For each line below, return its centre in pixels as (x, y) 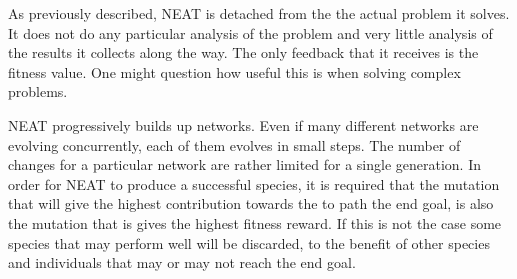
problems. (38, 91)
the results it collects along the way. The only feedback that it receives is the (243, 52)
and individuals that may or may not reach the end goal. (182, 262)
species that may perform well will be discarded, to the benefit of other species (249, 242)
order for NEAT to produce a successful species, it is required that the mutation (254, 183)
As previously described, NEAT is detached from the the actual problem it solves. (259, 13)
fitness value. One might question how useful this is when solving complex (234, 71)
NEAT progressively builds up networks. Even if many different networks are (243, 124)
